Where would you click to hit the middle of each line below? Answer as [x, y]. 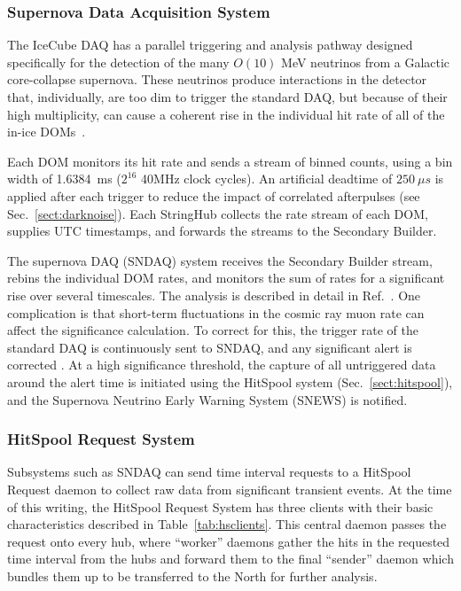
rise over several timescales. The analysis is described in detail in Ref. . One [214, 295]
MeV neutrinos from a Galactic [366, 62]
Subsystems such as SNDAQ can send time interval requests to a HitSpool [209, 472]
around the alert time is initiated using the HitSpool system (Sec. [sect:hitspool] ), [230, 381]
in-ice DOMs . [47, 132]
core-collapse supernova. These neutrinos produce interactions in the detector [217, 79]
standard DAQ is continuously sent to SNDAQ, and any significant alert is [210, 347]
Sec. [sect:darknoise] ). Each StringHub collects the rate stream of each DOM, [218, 213]
